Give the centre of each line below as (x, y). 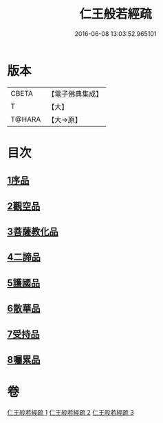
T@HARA (26, 119)
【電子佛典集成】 (75, 94)
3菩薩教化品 (33, 232)
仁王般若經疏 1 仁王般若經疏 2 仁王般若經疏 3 (70, 412)
